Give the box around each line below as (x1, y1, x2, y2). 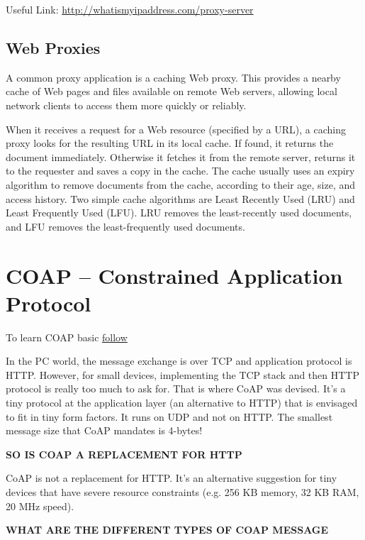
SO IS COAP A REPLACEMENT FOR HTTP (6, 446, 242, 461)
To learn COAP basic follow (6, 329, 128, 344)
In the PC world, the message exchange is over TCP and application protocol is (6, 353, 352, 368)
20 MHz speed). (6, 498, 74, 513)
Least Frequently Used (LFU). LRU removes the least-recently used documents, (6, 205, 352, 220)
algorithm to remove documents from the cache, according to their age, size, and (6, 177, 356, 192)
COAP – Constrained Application (6, 260, 343, 290)
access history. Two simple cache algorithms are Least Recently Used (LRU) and (6, 191, 355, 206)
